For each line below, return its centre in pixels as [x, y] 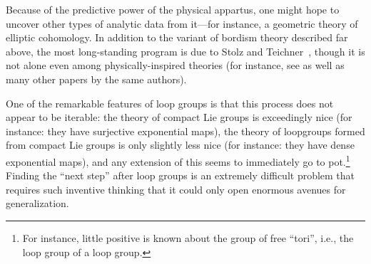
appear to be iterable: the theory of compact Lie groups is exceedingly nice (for [179, 117]
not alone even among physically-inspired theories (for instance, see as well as [175, 65]
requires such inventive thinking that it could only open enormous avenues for [176, 189]
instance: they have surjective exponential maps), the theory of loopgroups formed [185, 131]
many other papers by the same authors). [96, 79]
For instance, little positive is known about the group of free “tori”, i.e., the [188, 237]
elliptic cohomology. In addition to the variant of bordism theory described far [177, 37]
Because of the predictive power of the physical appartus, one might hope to [173, 9]
